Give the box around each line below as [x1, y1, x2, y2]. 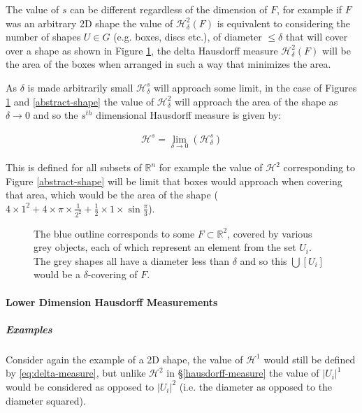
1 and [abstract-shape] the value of [6, 94, 154, 108]
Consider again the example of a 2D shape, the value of [6, 352, 243, 366]
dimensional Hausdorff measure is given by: [96, 108, 282, 122]
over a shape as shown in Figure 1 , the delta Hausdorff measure [6, 43, 278, 57]
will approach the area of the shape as [175, 94, 338, 108]
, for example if [277, 2, 342, 16]
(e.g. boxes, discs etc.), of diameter [113, 29, 262, 44]
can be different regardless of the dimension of [70, 2, 268, 16]
